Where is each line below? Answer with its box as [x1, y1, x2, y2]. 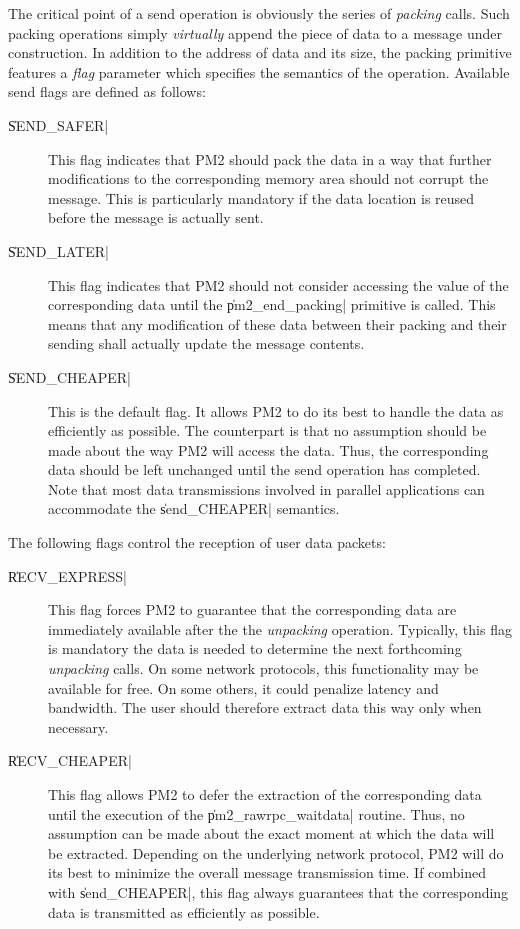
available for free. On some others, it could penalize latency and [48, 677, 439, 698]
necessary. [48, 716, 109, 737]
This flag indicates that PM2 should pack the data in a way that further [48, 148, 492, 169]
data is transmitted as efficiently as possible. [48, 901, 320, 922]
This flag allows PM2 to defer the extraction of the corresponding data [48, 784, 482, 804]
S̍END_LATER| [8, 240, 109, 261]
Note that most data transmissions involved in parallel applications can [48, 478, 485, 499]
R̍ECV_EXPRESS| [8, 565, 127, 586]
